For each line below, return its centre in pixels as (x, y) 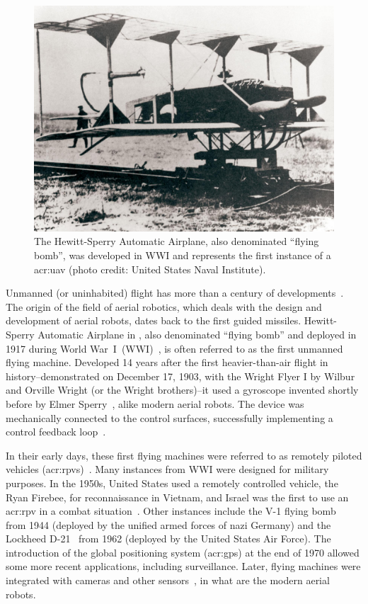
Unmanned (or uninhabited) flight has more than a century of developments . (175, 293)
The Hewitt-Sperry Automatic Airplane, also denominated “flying (177, 241)
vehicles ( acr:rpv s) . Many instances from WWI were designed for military (167, 469)
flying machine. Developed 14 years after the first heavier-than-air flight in (167, 362)
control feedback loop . (56, 432)
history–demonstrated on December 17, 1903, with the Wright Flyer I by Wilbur (180, 376)
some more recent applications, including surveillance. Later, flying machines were (183, 566)
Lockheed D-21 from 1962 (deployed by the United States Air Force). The (168, 539)
